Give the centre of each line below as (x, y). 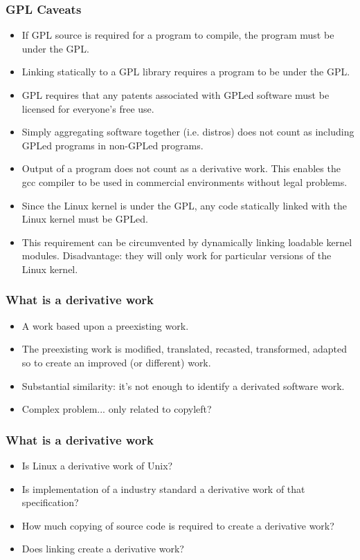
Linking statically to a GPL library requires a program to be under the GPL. (186, 72)
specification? (50, 502)
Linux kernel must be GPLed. (85, 219)
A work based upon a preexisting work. (105, 325)
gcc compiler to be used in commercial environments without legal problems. (184, 181)
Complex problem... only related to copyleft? (117, 409)
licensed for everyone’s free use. (88, 108)
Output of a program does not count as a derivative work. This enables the (181, 168)
